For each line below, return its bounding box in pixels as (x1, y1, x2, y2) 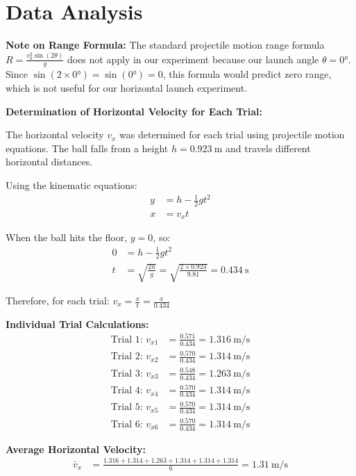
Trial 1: (110, 334, 143, 345)
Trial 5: (110, 402, 143, 413)
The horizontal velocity (6, 127, 104, 142)
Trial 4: (110, 386, 143, 396)
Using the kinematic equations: (6, 178, 137, 192)
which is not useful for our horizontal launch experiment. (6, 81, 248, 95)
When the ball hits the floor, (6, 230, 128, 245)
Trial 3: (110, 368, 143, 379)
